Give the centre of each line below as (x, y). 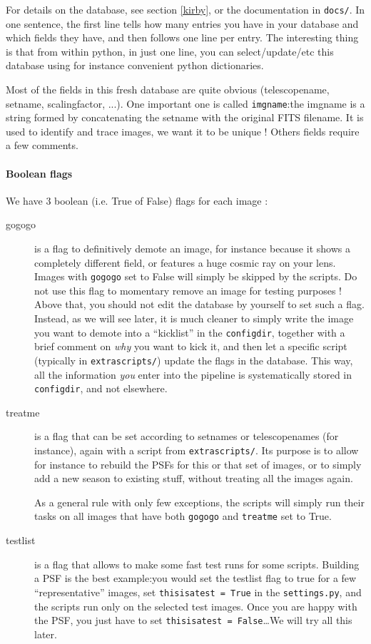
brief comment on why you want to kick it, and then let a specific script (191, 346)
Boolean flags (39, 173)
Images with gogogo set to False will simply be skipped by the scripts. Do (196, 276)
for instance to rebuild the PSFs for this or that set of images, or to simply (198, 464)
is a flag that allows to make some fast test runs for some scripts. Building (197, 564)
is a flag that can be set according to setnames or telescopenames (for (187, 436)
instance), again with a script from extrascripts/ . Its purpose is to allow (197, 450)
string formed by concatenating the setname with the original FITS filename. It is (185, 117)
